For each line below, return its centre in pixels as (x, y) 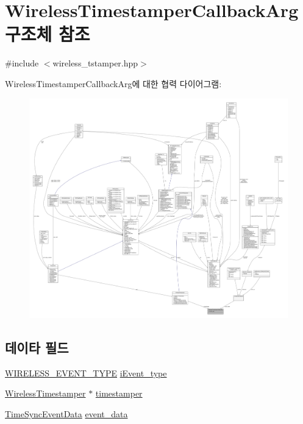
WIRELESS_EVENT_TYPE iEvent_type (86, 373)
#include (22, 63)
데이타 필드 (37, 348)
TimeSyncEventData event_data (66, 414)
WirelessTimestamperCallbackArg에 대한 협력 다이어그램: (113, 83)
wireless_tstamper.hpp (95, 63)
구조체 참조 (48, 34)
